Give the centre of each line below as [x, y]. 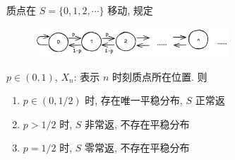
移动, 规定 [130, 10]
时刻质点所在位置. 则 [159, 76]
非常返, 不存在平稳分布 [137, 124]
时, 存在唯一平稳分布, [134, 100]
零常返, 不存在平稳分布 [137, 148]
